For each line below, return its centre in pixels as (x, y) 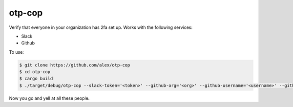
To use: (17, 52)
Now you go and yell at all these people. (49, 98)
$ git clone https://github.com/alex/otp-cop (75, 65)
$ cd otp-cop (35, 72)
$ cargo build (36, 79)
